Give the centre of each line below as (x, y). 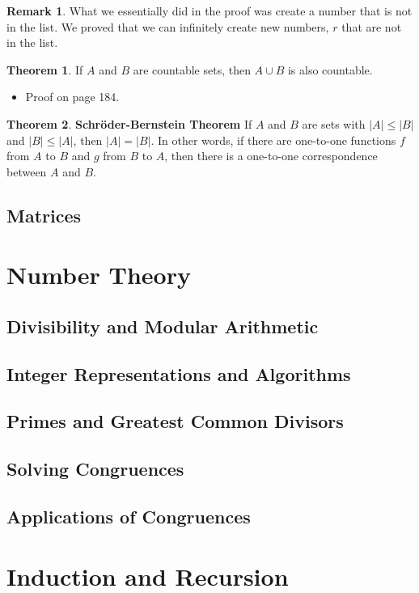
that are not (372, 26)
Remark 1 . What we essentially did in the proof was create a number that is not (209, 11)
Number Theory (99, 275)
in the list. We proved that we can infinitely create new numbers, (168, 26)
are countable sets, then (192, 69)
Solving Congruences (95, 469)
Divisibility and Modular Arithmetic (163, 326)
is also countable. (330, 69)
